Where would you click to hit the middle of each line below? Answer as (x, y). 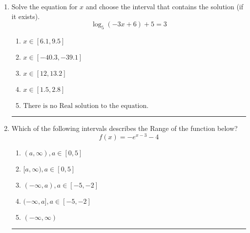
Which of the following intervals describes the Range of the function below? (125, 128)
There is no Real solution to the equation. (86, 106)
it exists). (26, 16)
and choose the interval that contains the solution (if (165, 6)
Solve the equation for (44, 6)
